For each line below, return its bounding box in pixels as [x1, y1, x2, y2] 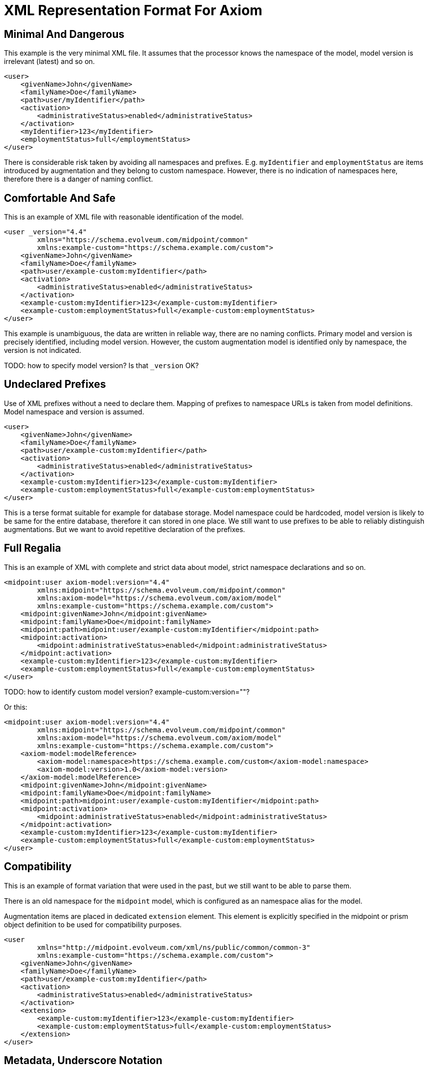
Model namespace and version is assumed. [4, 407, 144, 416]
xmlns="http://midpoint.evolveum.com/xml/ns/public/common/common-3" [37, 943, 311, 951]
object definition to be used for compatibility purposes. [4, 920, 182, 929]
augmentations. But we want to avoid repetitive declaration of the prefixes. [4, 525, 245, 534]
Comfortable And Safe [4, 191, 116, 204]
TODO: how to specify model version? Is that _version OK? [4, 361, 199, 370]
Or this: [4, 702, 28, 711]
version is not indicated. [4, 346, 82, 355]
